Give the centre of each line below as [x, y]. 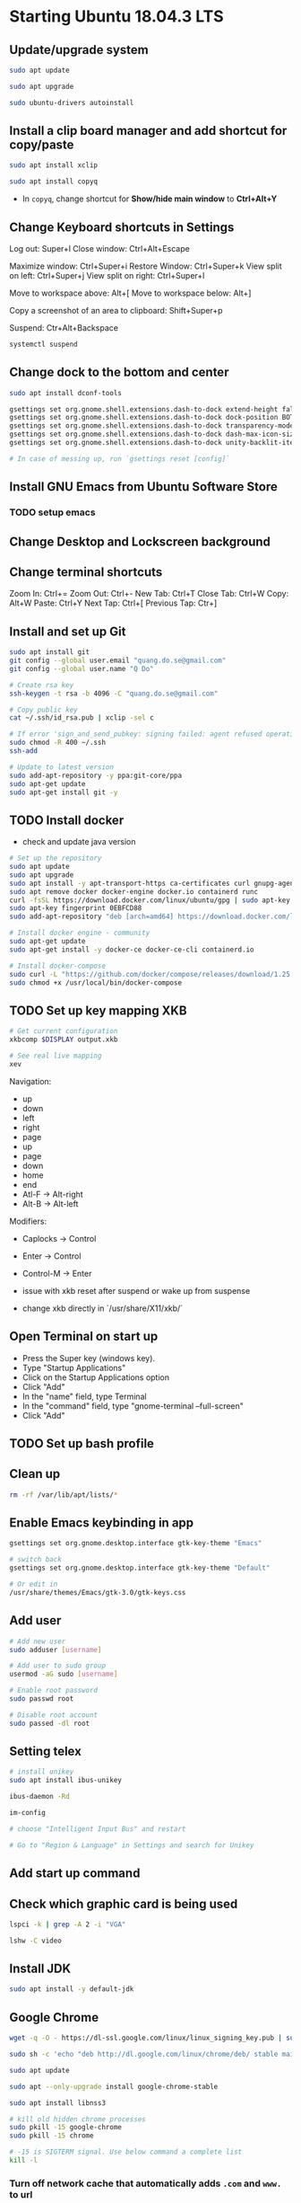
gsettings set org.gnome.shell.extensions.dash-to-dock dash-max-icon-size [154, 434]
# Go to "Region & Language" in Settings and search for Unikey [132, 1845]
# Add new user [38, 1641]
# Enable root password [54, 1691]
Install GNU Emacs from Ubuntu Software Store [143, 487]
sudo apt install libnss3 [57, 2103]
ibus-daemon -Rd [39, 1797]
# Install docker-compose [57, 966]
